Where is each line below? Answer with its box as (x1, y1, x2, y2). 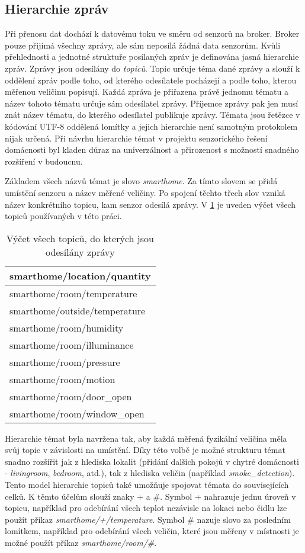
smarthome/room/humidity (9, 320, 124, 335)
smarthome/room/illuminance (9, 337, 134, 352)
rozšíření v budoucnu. (5, 155, 83, 167)
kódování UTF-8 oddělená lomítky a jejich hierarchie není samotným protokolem (5, 120, 298, 132)
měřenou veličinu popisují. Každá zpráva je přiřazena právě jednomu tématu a (5, 85, 289, 98)
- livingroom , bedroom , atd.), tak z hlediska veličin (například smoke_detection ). (5, 467, 295, 479)
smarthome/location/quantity (9, 268, 151, 282)
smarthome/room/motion (9, 372, 115, 386)
